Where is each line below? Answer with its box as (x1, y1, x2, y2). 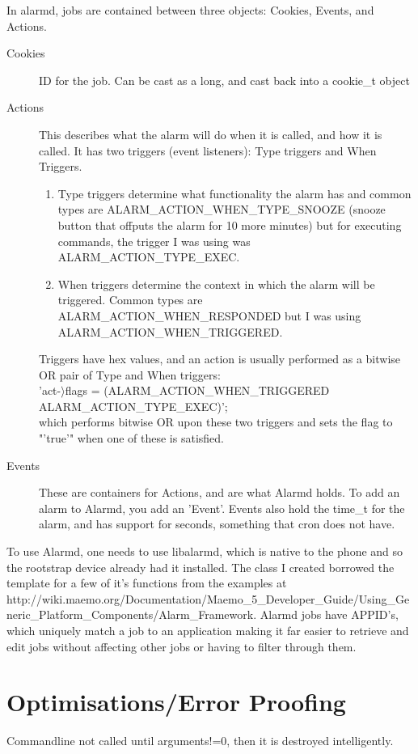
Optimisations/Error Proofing (6, 685, 346, 718)
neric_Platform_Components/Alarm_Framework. (6, 606, 257, 623)
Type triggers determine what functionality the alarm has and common (57, 184, 412, 201)
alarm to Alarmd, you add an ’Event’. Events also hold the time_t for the (39, 499, 405, 516)
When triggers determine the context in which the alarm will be (57, 275, 375, 292)
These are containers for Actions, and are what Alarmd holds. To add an (39, 484, 400, 501)
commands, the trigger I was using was (57, 232, 251, 249)
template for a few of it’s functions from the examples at (6, 574, 287, 591)
